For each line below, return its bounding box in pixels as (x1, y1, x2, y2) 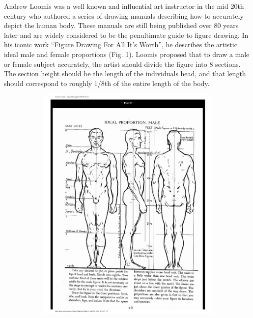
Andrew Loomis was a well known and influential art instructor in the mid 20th (4, 1, 244, 11)
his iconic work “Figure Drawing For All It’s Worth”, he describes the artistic (4, 39, 237, 50)
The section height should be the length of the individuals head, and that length (4, 68, 246, 79)
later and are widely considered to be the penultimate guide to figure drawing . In (4, 29, 249, 40)
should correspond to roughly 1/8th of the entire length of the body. (4, 78, 210, 88)
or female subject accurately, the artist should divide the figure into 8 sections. (4, 58, 241, 69)
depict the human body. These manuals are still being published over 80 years (4, 20, 239, 30)
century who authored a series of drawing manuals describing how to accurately (4, 10, 244, 21)
